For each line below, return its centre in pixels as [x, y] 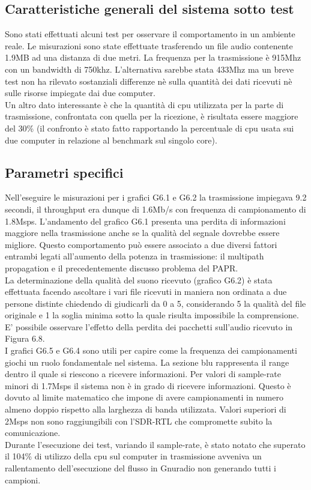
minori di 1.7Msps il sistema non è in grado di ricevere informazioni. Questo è [148, 385]
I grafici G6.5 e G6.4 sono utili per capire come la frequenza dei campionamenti [151, 350]
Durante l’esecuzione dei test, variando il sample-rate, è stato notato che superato [155, 444]
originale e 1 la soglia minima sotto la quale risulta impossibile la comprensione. [152, 315]
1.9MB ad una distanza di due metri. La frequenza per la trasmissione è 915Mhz [153, 57]
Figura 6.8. [25, 338]
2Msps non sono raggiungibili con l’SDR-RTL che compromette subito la [139, 421]
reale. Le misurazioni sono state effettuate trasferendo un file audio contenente [149, 45]
